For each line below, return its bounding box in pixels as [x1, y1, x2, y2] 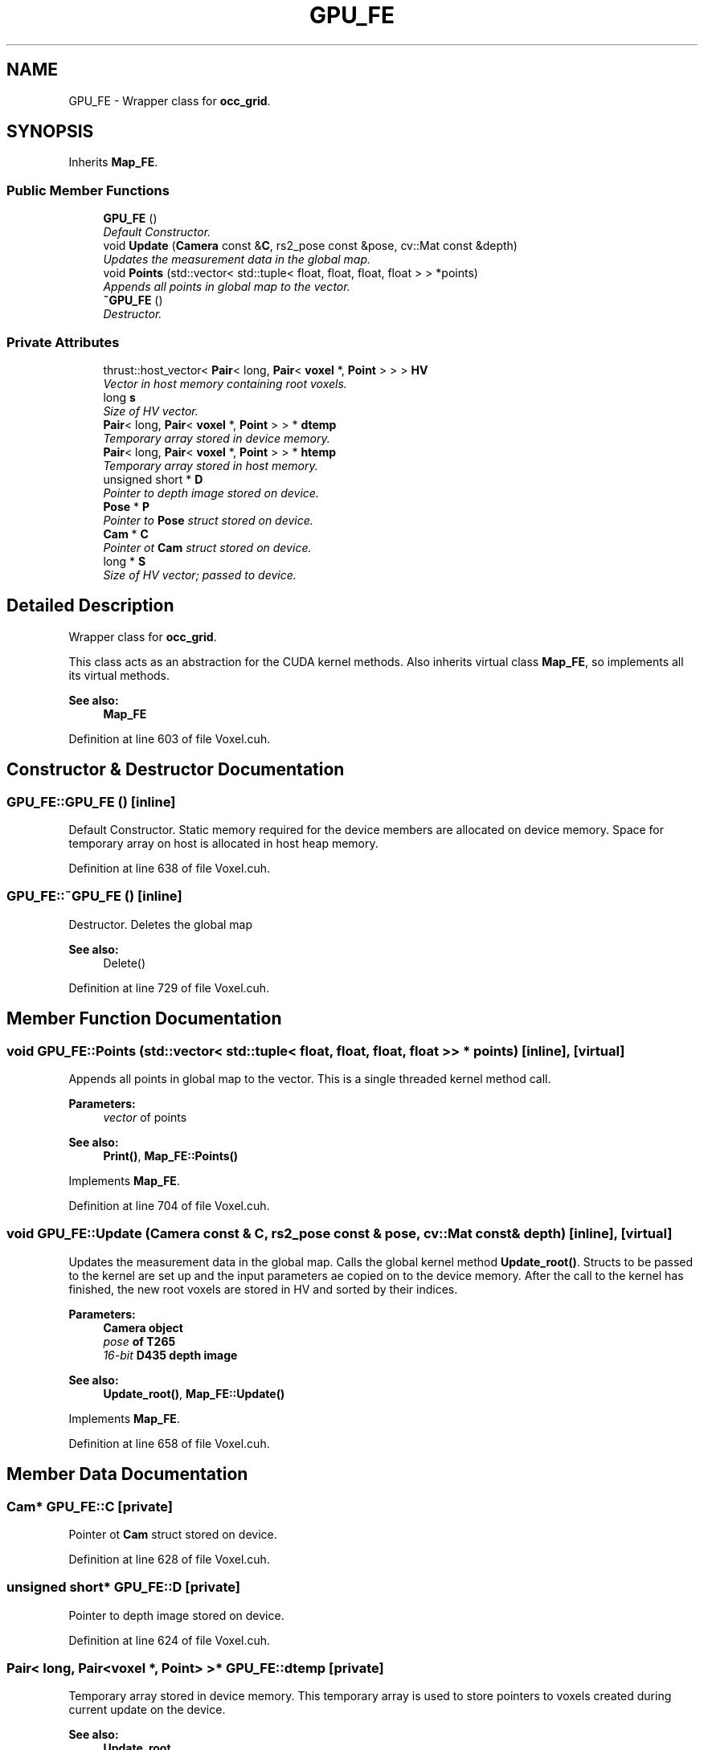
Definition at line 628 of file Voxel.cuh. [68, 1552, 270, 1566]
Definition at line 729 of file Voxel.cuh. [68, 980, 270, 995]
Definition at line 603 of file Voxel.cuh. [68, 731, 271, 746]
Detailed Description [6, 595, 174, 616]
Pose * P [103, 499, 150, 513]
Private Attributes [6, 333, 120, 350]
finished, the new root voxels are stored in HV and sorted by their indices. [68, 1282, 458, 1296]
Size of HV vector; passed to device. [103, 567, 297, 582]
